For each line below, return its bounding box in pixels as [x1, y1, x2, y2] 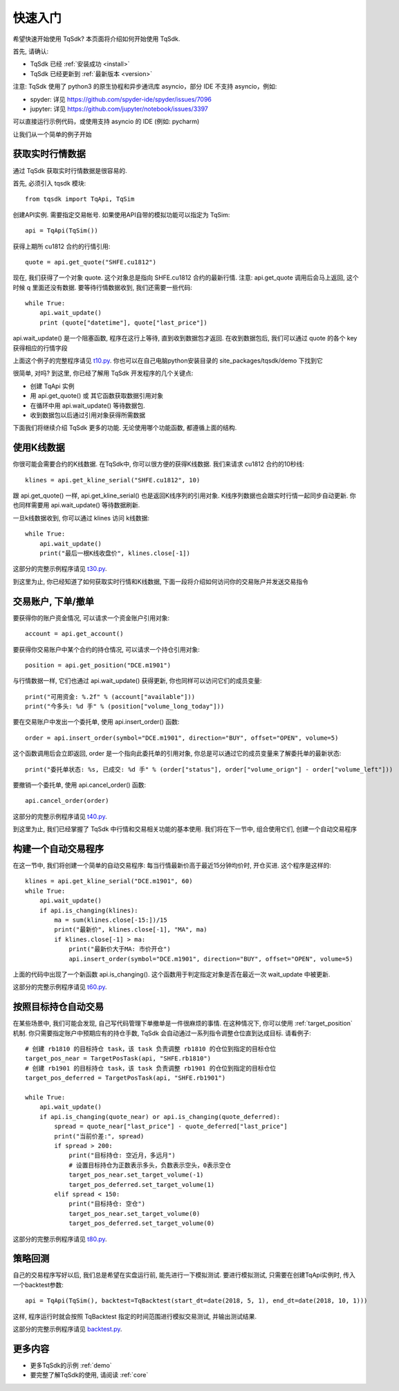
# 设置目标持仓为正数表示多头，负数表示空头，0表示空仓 [68, 1161, 232, 1169]
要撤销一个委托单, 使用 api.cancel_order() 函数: [12, 781, 147, 789]
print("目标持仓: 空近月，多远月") [68, 1152, 176, 1159]
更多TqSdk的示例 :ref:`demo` [30, 1361, 112, 1370]
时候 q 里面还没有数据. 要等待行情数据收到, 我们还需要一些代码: [12, 283, 193, 291]
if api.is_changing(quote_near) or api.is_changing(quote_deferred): [39, 1113, 281, 1120]
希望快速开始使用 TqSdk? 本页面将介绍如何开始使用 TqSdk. [12, 35, 180, 43]
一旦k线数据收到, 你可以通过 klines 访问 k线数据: [12, 513, 150, 522]
